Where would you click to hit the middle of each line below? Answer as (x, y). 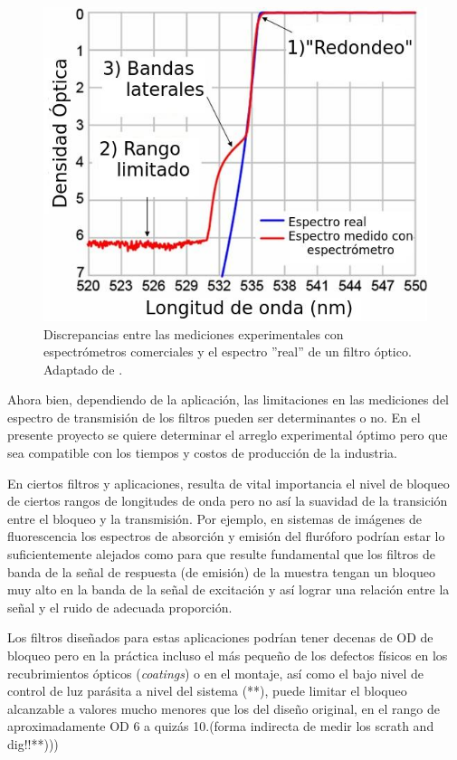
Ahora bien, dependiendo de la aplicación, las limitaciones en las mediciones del (228, 399)
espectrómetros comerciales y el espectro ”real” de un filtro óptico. (228, 351)
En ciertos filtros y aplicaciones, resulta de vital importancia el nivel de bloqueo (228, 483)
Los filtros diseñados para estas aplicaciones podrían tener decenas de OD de (220, 637)
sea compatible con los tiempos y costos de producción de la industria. (203, 453)
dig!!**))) (33, 743)
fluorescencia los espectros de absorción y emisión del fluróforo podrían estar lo (226, 536)
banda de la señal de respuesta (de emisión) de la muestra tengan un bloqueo (221, 571)
